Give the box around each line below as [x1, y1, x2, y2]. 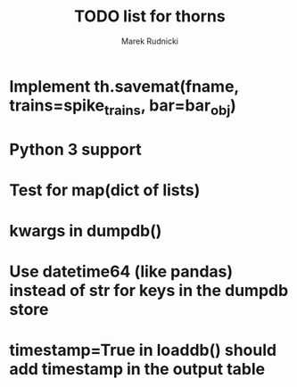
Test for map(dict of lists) [9, 180, 201, 200]
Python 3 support [9, 139, 142, 160]
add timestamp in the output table [9, 359, 266, 380]
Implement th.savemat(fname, [9, 76, 239, 96]
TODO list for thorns [74, 6, 226, 27]
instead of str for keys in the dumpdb [9, 281, 289, 301]
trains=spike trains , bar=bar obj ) [9, 95, 236, 119]
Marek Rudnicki [121, 36, 178, 46]
